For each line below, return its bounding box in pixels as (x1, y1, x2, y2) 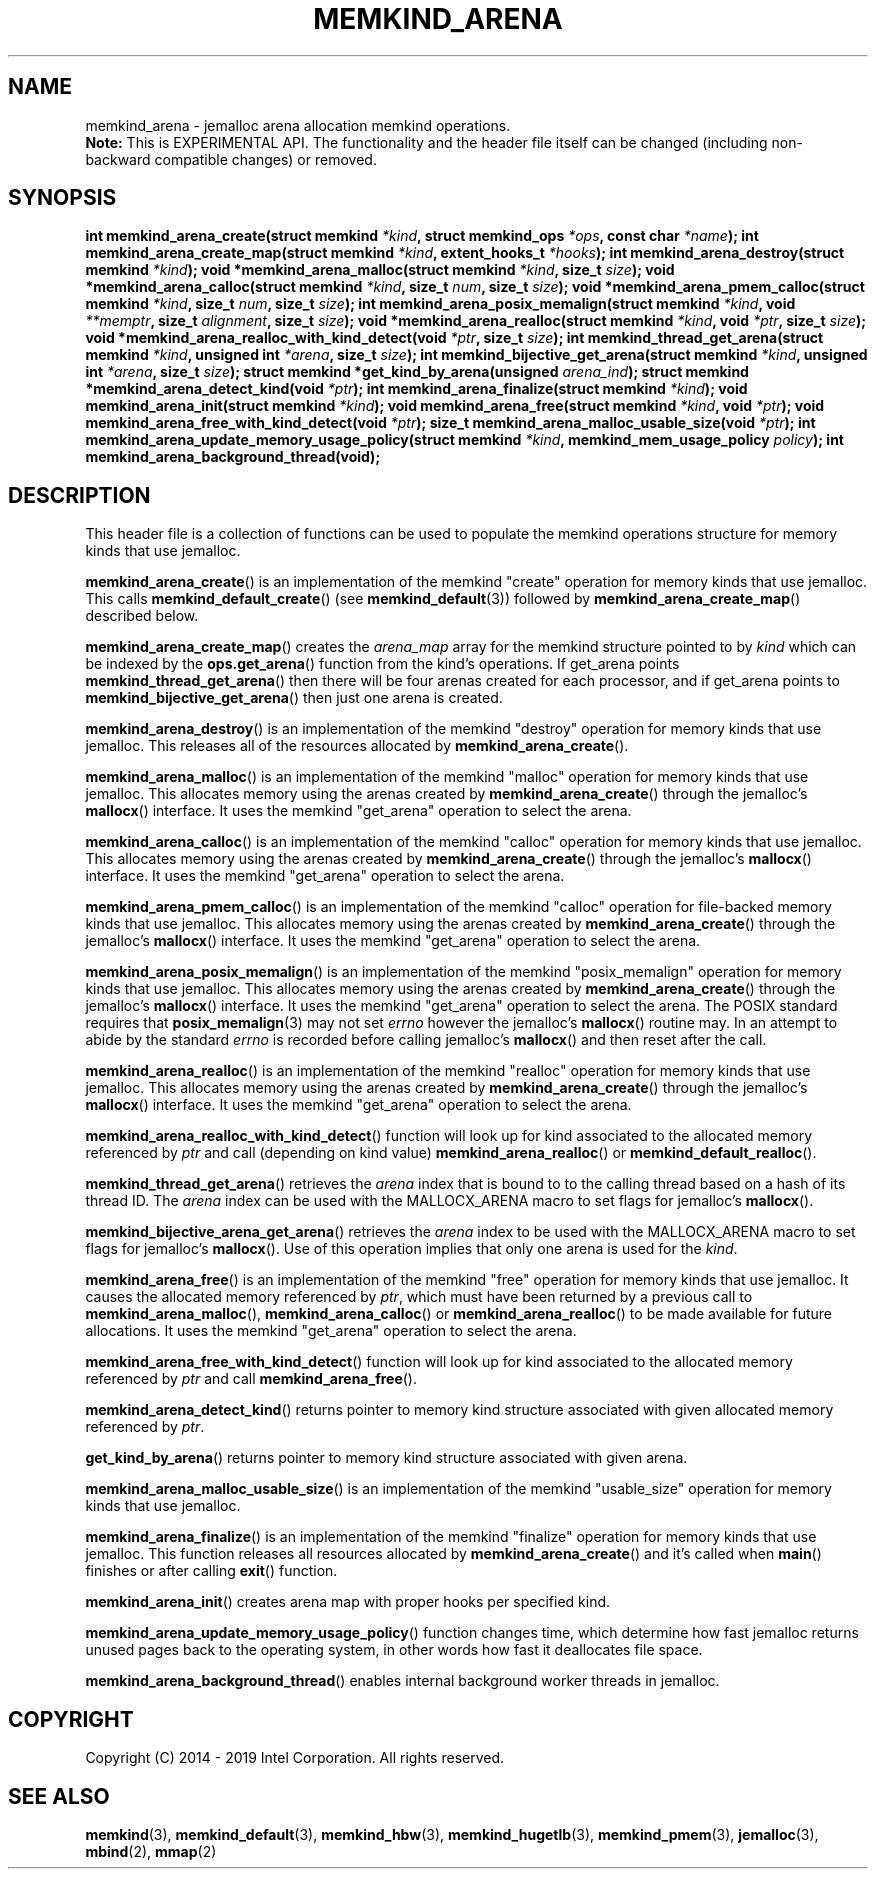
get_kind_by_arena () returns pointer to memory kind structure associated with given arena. (85, 1449, 688, 1467)
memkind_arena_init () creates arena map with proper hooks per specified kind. (85, 1593, 611, 1611)
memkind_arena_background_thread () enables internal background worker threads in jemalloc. (85, 1672, 720, 1690)
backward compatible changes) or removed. (85, 150, 377, 168)
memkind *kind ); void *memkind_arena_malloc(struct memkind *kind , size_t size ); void (85, 261, 675, 279)
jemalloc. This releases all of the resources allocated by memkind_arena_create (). (85, 737, 629, 755)
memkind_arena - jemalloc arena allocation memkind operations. (85, 116, 511, 134)
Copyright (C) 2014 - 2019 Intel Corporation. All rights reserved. (85, 1749, 505, 1767)
